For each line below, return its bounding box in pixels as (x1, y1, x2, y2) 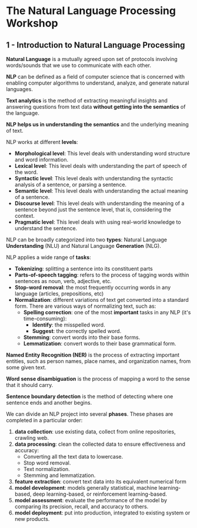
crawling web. (14, 435, 49, 441)
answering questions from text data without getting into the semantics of (6, 103, 186, 110)
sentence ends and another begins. (6, 399, 92, 406)
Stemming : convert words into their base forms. (23, 334, 141, 341)
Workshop (6, 16, 58, 30)
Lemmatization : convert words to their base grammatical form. (23, 340, 176, 347)
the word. (14, 169, 38, 176)
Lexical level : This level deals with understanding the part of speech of (14, 163, 187, 169)
